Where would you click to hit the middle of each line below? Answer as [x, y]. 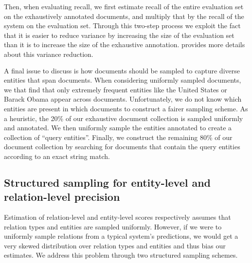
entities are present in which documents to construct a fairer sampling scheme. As [126, 108]
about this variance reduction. [49, 54]
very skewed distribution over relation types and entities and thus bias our [115, 245]
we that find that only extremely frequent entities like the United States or [116, 89]
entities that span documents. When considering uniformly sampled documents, [123, 80]
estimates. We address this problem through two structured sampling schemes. [121, 255]
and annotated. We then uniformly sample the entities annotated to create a [118, 128]
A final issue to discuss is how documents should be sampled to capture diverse [122, 70]
